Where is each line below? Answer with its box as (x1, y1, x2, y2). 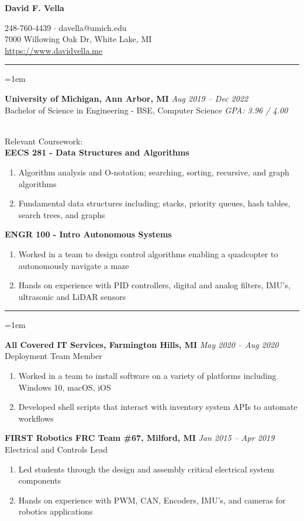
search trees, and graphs (18, 208, 105, 220)
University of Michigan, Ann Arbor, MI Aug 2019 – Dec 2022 (5, 92, 248, 104)
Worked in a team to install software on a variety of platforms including (18, 370, 277, 382)
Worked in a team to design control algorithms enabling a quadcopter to (18, 247, 278, 260)
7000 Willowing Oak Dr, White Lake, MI (5, 33, 152, 45)
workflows (18, 412, 54, 424)
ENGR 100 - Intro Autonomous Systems (5, 228, 172, 240)
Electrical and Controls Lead (5, 443, 108, 456)
